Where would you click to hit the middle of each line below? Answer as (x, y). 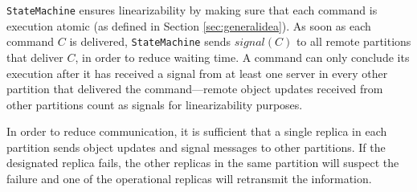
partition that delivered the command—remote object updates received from (195, 89)
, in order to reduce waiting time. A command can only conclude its (242, 57)
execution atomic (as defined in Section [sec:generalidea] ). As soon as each (189, 25)
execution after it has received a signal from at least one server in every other (197, 73)
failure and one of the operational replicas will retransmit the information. (189, 179)
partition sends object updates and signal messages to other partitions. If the (196, 147)
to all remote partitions (354, 41)
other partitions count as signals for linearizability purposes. (155, 104)
